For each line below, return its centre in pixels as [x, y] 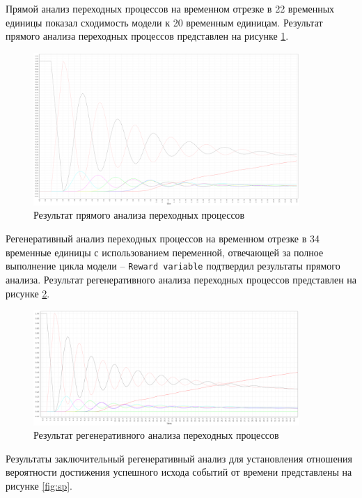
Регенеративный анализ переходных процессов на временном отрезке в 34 [163, 239]
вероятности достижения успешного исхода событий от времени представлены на [179, 472]
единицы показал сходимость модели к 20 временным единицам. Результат [164, 22]
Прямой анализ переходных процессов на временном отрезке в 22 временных [170, 8]
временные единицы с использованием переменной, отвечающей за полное [165, 252]
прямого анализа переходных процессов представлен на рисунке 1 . [147, 36]
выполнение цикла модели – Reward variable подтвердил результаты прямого [173, 266]
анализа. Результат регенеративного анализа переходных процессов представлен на [181, 279]
